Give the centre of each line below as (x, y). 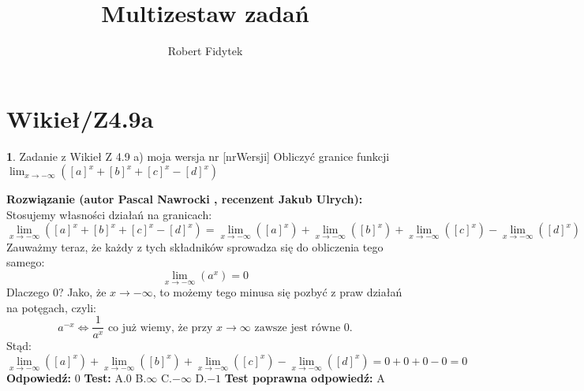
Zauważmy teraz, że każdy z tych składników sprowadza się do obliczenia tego (195, 246)
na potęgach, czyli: (51, 307)
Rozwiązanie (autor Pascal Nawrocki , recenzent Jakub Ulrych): (185, 199)
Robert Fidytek (205, 51)
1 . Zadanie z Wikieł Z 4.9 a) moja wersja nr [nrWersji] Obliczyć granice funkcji (198, 156)
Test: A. (105, 378)
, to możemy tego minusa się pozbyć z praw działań (277, 292)
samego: (26, 262)
